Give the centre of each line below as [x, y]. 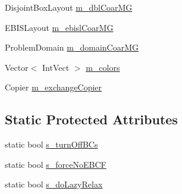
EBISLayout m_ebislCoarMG [59, 27]
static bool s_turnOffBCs [51, 144]
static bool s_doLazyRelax [54, 184]
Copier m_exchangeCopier [54, 87]
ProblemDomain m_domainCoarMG [72, 47]
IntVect [56, 67]
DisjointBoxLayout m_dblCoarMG [69, 7]
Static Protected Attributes [91, 119]
